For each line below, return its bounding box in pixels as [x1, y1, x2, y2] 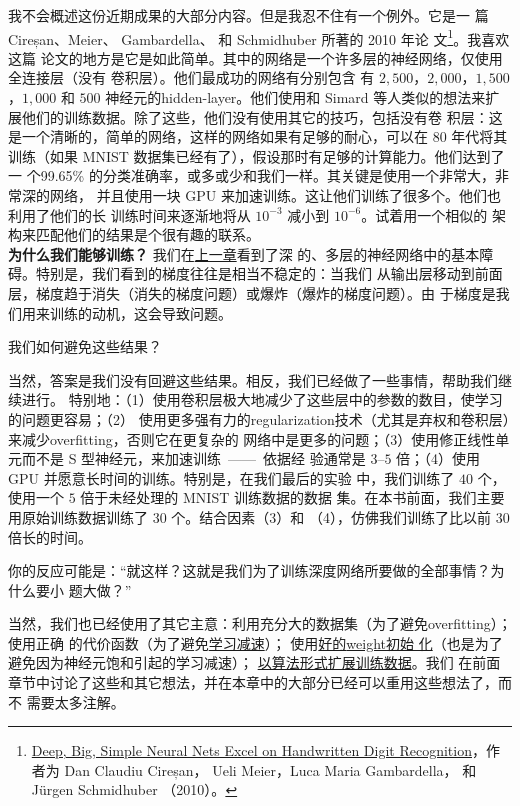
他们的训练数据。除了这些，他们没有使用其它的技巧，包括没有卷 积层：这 [21, 106, 503, 127]
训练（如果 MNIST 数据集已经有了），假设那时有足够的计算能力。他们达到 [8, 145, 491, 166]
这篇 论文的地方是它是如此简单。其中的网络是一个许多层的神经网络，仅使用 [8, 47, 503, 68]
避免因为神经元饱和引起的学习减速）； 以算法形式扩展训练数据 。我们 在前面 [8, 652, 501, 673]
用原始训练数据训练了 [8, 506, 148, 527]
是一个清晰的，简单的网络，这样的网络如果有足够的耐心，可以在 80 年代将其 [8, 126, 508, 147]
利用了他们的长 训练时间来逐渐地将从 [8, 204, 251, 225]
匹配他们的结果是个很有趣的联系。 [35, 224, 260, 245]
